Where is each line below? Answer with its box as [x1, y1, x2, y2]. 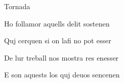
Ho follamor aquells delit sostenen [4, 18, 110, 29]
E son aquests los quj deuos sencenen [4, 69, 120, 80]
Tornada [4, 1, 31, 11]
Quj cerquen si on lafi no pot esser [4, 35, 111, 46]
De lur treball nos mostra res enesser [4, 52, 119, 63]
